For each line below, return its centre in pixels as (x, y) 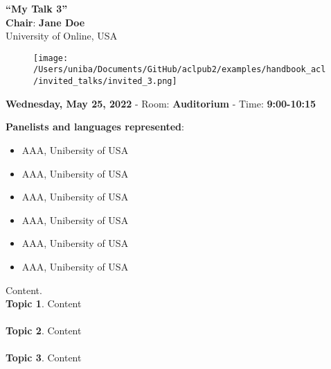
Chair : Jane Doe (45, 22)
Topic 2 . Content (44, 331)
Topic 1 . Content (44, 303)
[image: (51, 58)
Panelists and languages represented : (95, 127)
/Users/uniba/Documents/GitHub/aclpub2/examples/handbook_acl (180, 70)
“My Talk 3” (37, 8)
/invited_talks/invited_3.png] (105, 81)
